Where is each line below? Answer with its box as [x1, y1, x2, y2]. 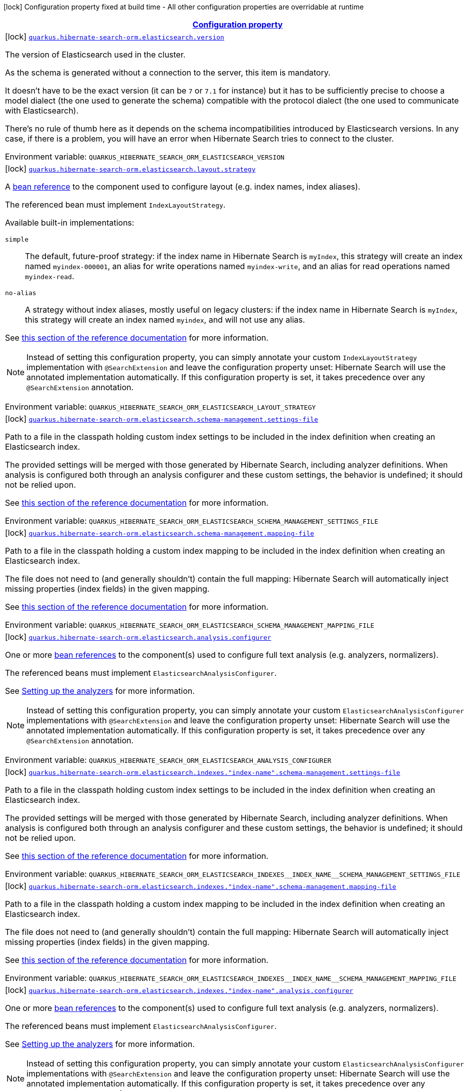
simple [5, 236, 28, 243]
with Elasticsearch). [5, 106, 79, 116]
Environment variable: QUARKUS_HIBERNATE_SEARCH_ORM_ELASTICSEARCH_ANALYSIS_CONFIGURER [5, 755, 332, 765]
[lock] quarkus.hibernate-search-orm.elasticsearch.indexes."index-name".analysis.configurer [5, 985, 354, 995]
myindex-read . [25, 271, 74, 281]
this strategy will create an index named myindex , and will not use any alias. [25, 315, 305, 325]
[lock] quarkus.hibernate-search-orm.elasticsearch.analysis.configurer [5, 632, 271, 642]
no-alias [5, 289, 36, 297]
